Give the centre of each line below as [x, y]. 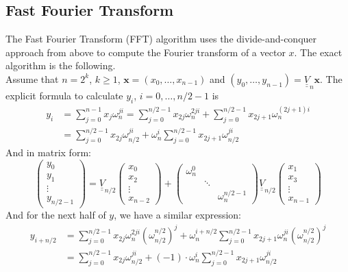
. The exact [318, 52]
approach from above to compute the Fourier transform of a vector [146, 52]
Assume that [32, 78]
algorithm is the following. [61, 65]
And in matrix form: [48, 152]
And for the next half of [56, 215]
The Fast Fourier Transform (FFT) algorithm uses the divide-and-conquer [161, 39]
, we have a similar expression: [177, 215]
